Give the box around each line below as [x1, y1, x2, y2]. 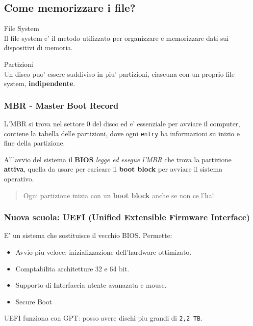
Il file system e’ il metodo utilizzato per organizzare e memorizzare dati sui [4, 32, 229, 43]
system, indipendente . [4, 78, 76, 89]
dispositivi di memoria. [4, 42, 73, 53]
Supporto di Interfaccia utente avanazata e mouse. [15, 280, 167, 290]
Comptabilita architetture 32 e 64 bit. [15, 263, 129, 273]
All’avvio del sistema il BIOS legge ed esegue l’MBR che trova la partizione [4, 154, 231, 164]
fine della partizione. [4, 138, 65, 148]
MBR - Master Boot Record [4, 99, 119, 111]
